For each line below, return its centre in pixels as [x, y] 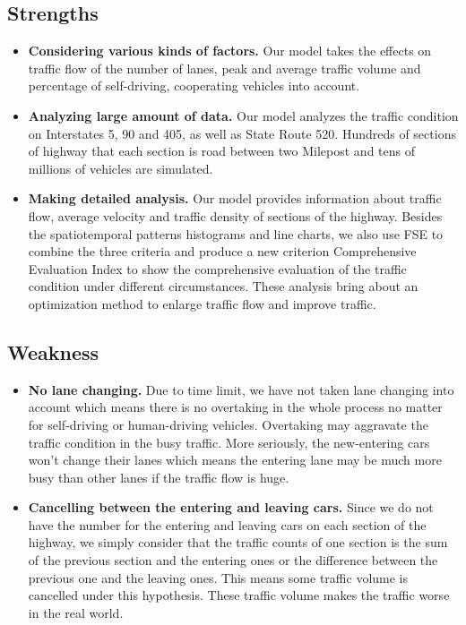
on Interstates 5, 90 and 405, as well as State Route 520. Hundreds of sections [242, 133]
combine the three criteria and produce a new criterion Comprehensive [222, 251]
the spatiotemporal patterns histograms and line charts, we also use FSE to [236, 233]
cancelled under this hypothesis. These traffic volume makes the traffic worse [239, 595]
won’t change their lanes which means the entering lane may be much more [235, 460]
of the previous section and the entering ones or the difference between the [233, 560]
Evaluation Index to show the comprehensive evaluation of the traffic [217, 268]
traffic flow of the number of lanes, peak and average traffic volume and [224, 68]
